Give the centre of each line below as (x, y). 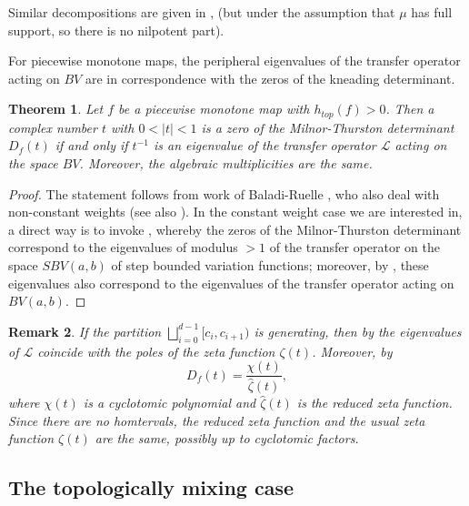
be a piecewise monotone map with (214, 109)
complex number (53, 127)
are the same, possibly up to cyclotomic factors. (227, 438)
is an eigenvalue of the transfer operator (264, 145)
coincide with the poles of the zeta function (156, 351)
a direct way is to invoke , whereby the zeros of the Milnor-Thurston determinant (235, 229)
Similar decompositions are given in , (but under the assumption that (202, 12)
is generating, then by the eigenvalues (358, 331)
